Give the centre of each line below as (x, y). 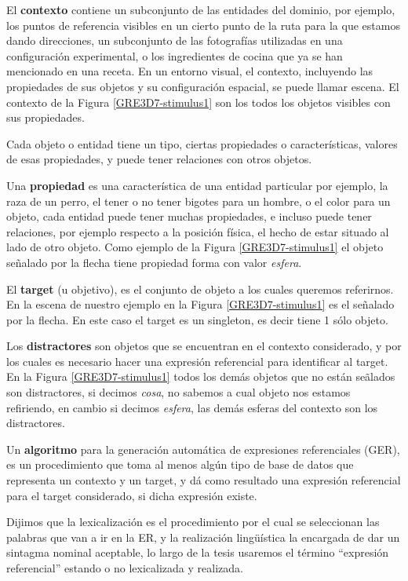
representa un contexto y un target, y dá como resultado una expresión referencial (204, 480)
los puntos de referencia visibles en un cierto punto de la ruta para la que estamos (203, 25)
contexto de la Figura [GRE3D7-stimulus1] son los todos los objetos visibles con (199, 102)
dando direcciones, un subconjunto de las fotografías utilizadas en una (175, 40)
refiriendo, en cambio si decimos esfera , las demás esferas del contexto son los (192, 407)
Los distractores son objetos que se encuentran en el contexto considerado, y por (204, 346)
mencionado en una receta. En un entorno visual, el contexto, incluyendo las (190, 71)
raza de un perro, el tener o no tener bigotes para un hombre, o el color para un (199, 201)
